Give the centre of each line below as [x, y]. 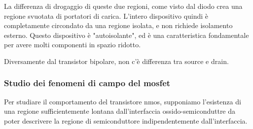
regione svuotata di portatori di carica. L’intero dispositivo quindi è [106, 16]
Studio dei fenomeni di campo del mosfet [87, 83]
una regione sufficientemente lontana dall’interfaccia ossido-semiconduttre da [120, 111]
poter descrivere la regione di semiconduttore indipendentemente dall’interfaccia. [126, 120]
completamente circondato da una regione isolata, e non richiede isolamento [118, 25]
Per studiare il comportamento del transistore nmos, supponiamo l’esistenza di [123, 101]
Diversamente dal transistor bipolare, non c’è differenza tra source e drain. [116, 61]
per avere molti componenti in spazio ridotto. [72, 45]
